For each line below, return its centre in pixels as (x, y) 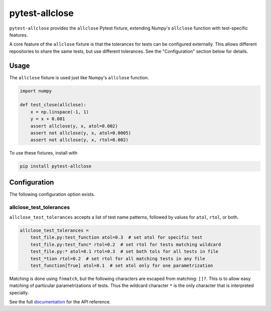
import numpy (36, 91)
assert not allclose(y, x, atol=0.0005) (81, 133)
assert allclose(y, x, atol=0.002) (74, 126)
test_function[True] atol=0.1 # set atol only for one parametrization (122, 265)
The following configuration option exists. (52, 194)
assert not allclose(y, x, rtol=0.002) (80, 140)
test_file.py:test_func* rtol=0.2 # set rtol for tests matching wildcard (126, 244)
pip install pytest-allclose (56, 166)
